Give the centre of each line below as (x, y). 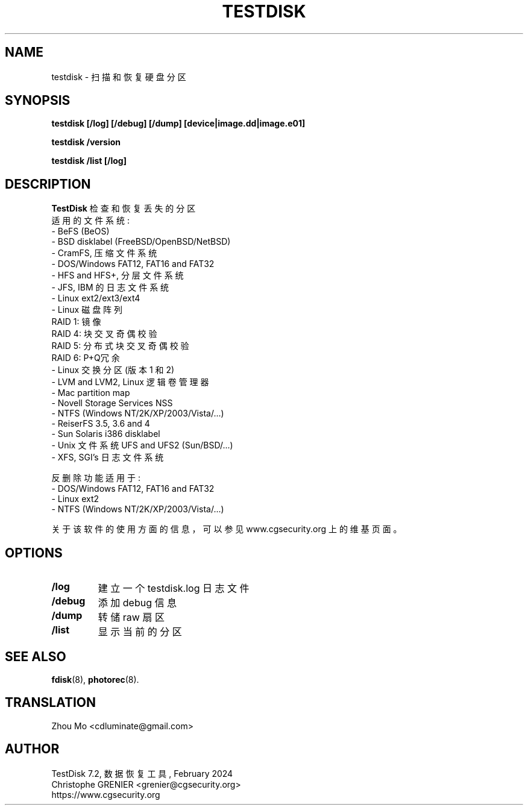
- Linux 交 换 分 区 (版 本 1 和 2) (113, 370)
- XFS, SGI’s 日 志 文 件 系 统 (108, 457)
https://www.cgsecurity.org (106, 794)
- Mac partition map (91, 393)
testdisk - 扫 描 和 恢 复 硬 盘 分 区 (119, 77)
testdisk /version (86, 142)
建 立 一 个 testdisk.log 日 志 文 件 (174, 589)
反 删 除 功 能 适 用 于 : (96, 478)
